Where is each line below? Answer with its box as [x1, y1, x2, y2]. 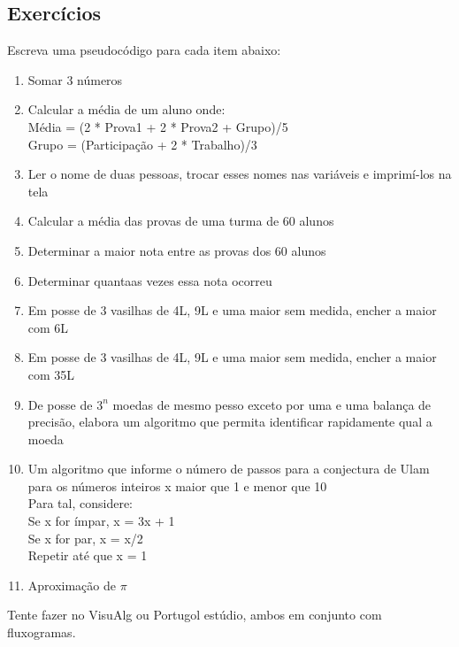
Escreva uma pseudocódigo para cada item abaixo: [7, 41, 281, 59]
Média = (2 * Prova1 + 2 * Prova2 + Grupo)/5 [27, 117, 288, 135]
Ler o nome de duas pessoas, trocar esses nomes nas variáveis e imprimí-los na [27, 165, 452, 183]
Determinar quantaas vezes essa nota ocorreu [27, 271, 272, 289]
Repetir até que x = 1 [27, 546, 148, 565]
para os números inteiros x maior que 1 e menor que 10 [27, 476, 327, 495]
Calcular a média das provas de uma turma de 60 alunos [27, 212, 334, 230]
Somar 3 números [27, 70, 123, 89]
